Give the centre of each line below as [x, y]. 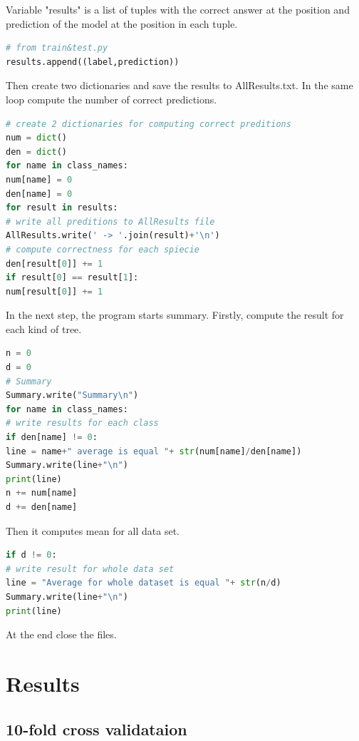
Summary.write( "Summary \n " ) [72, 395]
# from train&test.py [57, 48]
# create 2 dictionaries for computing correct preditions [149, 124]
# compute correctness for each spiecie [103, 249]
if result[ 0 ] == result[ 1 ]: [72, 278]
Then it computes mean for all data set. [93, 530]
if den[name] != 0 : [52, 438]
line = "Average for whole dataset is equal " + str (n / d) [144, 583]
